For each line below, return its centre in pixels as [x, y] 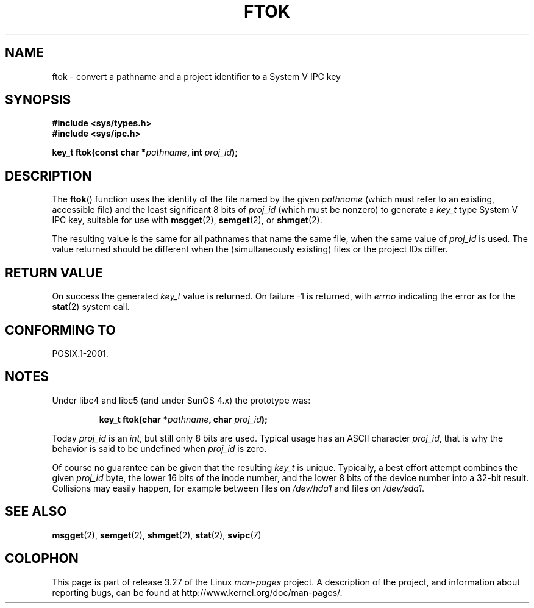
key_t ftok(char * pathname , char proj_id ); [183, 419]
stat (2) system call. [91, 307]
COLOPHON [42, 559]
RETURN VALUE [54, 273]
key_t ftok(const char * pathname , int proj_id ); [145, 152]
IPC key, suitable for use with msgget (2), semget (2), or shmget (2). [187, 220]
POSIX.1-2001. [80, 353]
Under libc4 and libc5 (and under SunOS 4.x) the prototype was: [181, 400]
